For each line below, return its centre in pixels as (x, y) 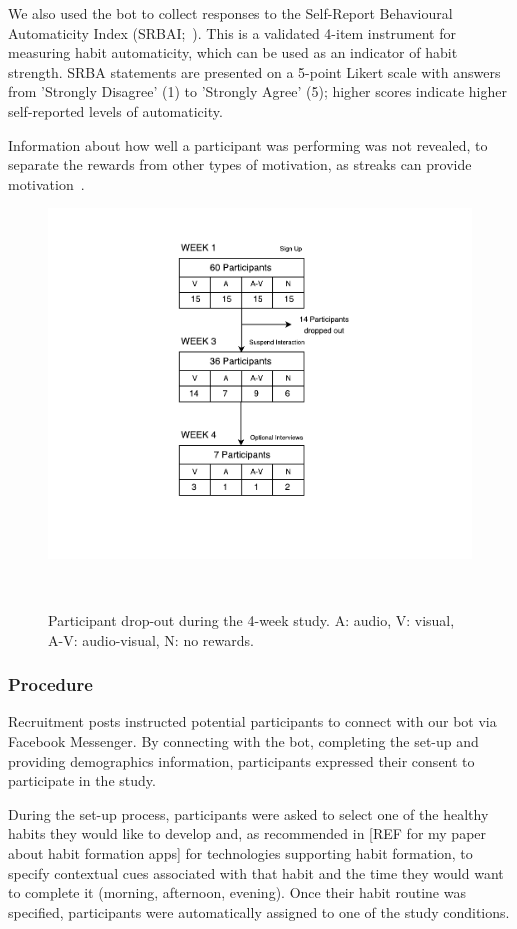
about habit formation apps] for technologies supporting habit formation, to (240, 852)
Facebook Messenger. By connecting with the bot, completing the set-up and (243, 741)
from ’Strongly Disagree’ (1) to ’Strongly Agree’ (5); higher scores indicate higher (257, 91)
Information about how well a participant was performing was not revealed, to (248, 144)
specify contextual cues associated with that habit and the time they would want (256, 872)
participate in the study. (82, 780)
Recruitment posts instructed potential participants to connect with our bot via (252, 721)
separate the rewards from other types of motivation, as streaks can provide (240, 164)
